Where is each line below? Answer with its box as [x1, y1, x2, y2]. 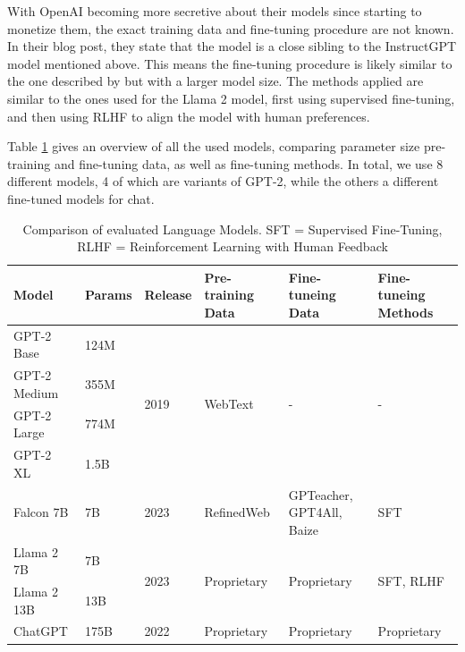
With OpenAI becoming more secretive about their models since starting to [7, 2, 422, 20]
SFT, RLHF [377, 571, 444, 589]
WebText [204, 394, 254, 413]
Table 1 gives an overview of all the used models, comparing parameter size [7, 137, 420, 156]
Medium [13, 383, 59, 402]
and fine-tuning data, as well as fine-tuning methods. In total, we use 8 [54, 154, 444, 173]
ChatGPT [13, 622, 68, 640]
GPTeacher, [288, 485, 353, 504]
